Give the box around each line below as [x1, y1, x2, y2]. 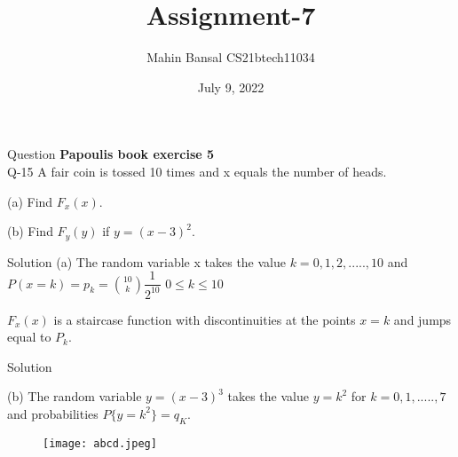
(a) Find [7, 192, 53, 210]
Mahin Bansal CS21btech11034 [146, 48, 315, 67]
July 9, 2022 [197, 77, 265, 96]
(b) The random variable [7, 387, 142, 406]
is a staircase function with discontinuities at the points [53, 310, 356, 328]
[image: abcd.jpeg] [43, 437, 157, 450]
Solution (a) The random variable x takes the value [7, 252, 287, 271]
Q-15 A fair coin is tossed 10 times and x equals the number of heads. [7, 162, 387, 180]
